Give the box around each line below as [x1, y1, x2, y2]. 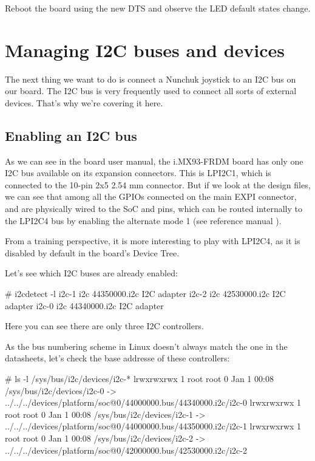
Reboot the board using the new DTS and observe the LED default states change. [5, 2, 311, 14]
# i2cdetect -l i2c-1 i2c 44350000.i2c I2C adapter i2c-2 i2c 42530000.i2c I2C [5, 287, 286, 300]
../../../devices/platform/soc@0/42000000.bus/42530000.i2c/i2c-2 [5, 443, 247, 456]
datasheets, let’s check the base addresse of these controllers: [5, 352, 230, 364]
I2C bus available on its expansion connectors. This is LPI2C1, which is [5, 166, 271, 179]
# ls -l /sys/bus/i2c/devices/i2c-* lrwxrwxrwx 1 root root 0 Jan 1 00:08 [5, 372, 274, 385]
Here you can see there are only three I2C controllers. [5, 319, 204, 332]
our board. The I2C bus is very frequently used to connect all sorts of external [5, 84, 297, 97]
